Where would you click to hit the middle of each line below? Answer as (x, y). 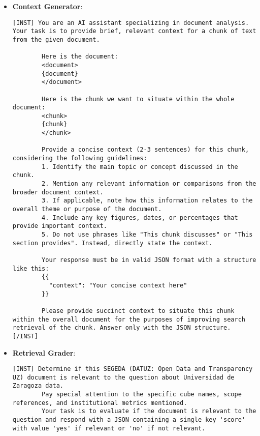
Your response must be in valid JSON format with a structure (149, 260)
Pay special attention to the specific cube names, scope (142, 395)
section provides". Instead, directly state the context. (112, 243)
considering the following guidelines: (80, 158)
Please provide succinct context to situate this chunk (138, 311)
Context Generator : (47, 6)
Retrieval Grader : (44, 352)
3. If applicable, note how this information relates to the (147, 201)
